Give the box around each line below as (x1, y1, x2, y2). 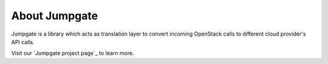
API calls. (11, 38, 35, 45)
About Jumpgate (11, 9, 98, 22)
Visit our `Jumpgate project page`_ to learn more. (11, 50, 134, 57)
